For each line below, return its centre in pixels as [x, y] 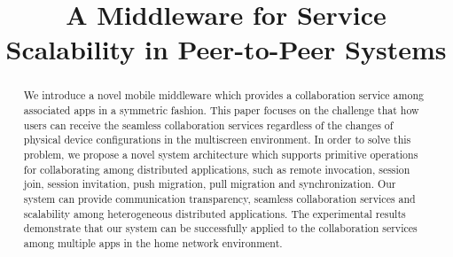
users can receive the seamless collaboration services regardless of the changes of [208, 125]
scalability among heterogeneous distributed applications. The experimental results [215, 213]
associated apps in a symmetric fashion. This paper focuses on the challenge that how [221, 110]
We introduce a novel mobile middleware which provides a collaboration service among [223, 95]
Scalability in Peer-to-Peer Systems [226, 49]
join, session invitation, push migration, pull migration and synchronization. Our [210, 184]
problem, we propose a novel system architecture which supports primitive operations [221, 154]
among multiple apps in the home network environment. [153, 242]
